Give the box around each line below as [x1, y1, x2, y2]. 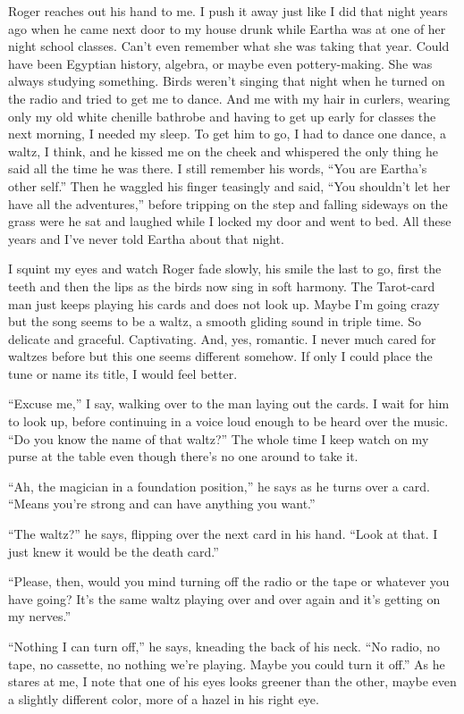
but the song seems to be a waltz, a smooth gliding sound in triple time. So [8, 312, 422, 331]
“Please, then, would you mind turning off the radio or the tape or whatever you [8, 572, 450, 591]
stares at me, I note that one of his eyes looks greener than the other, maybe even [8, 672, 457, 691]
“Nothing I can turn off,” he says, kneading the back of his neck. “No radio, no [8, 637, 440, 655]
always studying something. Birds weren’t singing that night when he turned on [8, 71, 445, 90]
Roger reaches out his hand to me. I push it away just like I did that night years [8, 2, 448, 20]
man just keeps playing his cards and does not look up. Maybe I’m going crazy [8, 294, 440, 313]
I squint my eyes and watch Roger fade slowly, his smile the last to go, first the [8, 259, 442, 278]
